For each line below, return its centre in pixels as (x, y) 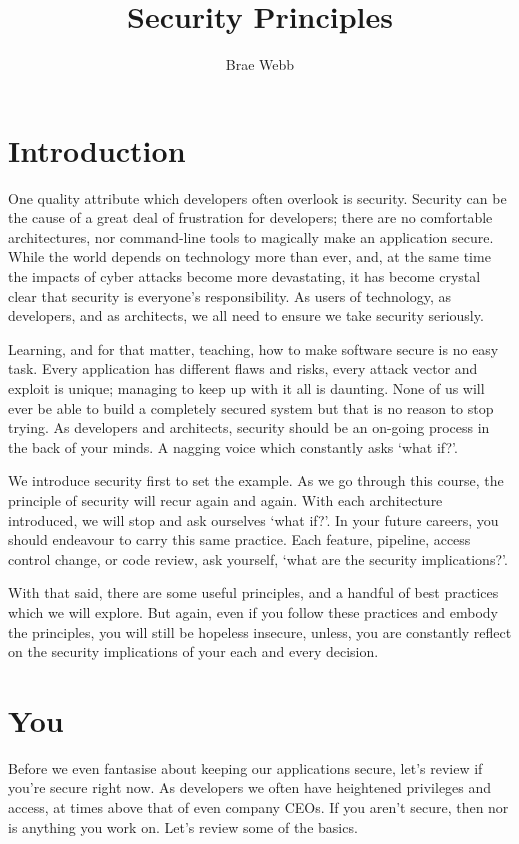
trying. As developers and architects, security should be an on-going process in (249, 427)
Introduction (97, 149)
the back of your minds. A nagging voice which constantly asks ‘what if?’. (233, 446)
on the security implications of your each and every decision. (193, 651)
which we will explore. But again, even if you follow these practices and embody (253, 611)
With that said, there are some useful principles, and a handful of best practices (253, 592)
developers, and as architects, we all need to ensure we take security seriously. (246, 315)
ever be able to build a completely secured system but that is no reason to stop (251, 407)
